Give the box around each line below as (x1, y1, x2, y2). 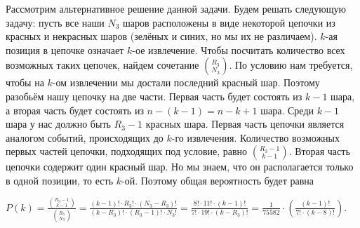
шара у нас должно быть (6, 116, 111, 131)
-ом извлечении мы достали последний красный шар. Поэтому (52, 75, 320, 90)
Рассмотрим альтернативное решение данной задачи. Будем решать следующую (6, 1, 346, 15)
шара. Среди (260, 102, 314, 117)
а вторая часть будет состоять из (6, 102, 144, 117)
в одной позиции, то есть (6, 173, 114, 187)
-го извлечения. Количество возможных (171, 130, 340, 145)
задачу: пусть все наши (6, 15, 105, 29)
